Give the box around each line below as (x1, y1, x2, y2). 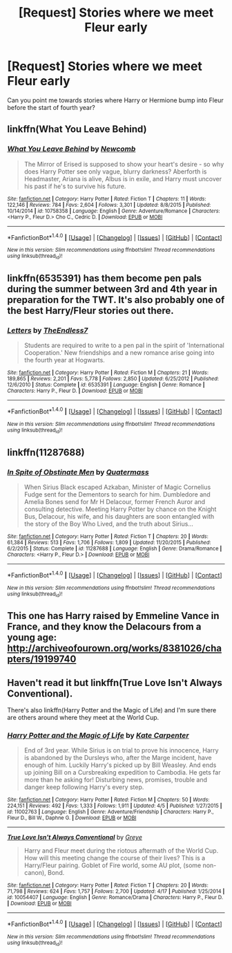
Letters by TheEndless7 (7, 325, 88, 335)
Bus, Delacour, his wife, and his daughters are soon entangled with (23, 512, 215, 520)
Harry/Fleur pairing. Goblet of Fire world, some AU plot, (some (23, 861, 202, 869)
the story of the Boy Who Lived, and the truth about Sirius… (23, 519, 193, 528)
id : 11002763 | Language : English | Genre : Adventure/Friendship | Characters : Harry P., (7, 808, 214, 815)
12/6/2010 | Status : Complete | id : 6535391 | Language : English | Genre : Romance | (7, 382, 205, 389)
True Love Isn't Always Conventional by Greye (7, 833, 143, 842)
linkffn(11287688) (7, 446, 85, 458)
